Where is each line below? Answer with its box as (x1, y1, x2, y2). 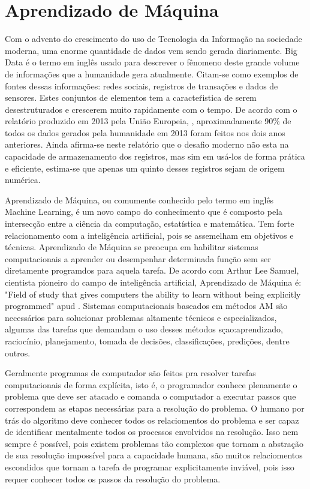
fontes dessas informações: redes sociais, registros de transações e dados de (5, 79, 278, 92)
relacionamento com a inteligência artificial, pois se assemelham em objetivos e (5, 229, 294, 241)
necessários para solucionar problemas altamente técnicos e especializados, (5, 311, 277, 323)
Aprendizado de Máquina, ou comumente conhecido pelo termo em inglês (5, 193, 274, 206)
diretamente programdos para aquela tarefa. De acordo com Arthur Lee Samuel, (5, 264, 299, 277)
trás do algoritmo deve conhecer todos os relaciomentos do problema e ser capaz (5, 413, 299, 426)
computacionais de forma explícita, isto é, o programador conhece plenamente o (5, 378, 297, 391)
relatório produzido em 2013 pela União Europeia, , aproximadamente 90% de (5, 115, 291, 127)
